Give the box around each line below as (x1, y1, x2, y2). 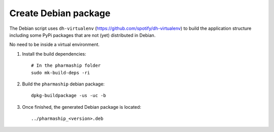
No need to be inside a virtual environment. (9, 41, 100, 48)
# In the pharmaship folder (31, 63, 101, 68)
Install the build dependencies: (22, 51, 86, 57)
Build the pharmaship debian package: (22, 81, 105, 87)
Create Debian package (9, 8, 111, 19)
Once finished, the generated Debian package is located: (22, 104, 142, 110)
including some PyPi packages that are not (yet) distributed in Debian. (9, 32, 156, 38)
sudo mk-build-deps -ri (31, 70, 90, 75)
